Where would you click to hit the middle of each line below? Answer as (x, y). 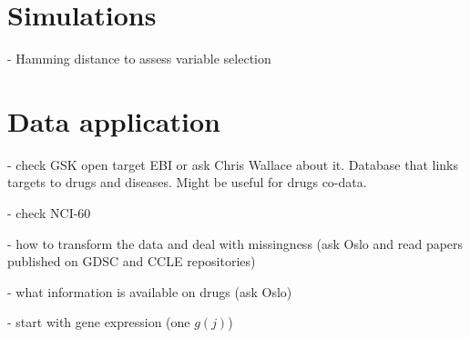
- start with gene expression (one (99, 322)
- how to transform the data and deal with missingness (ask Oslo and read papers (235, 243)
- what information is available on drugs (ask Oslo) (150, 291)
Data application (114, 120)
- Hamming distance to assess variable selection (139, 59)
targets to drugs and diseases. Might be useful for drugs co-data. (187, 182)
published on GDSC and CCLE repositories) (132, 261)
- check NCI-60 (49, 213)
